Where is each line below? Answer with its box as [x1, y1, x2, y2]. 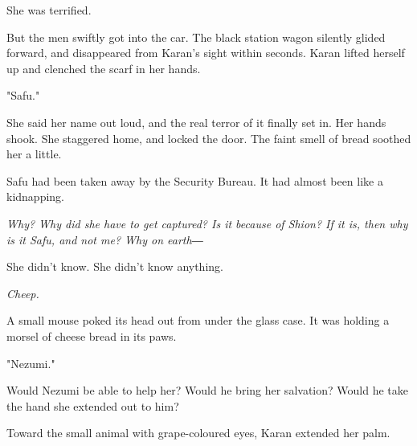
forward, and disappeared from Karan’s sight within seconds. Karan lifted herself [6, 44, 405, 61]
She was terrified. [6, 2, 92, 18]
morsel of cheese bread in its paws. [6, 327, 177, 344]
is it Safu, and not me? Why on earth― [6, 231, 203, 248]
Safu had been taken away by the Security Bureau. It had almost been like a [6, 172, 383, 189]
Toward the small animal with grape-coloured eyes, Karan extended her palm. [6, 424, 390, 441]
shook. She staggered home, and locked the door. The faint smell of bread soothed [6, 129, 411, 146]
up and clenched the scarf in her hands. [6, 59, 201, 76]
